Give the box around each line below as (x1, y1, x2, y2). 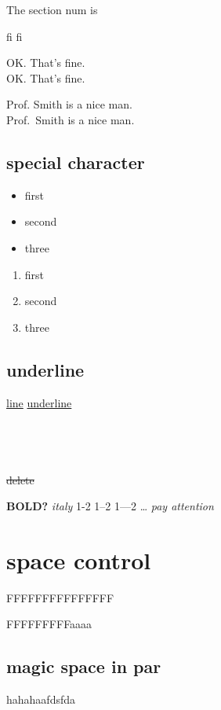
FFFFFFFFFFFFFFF (6, 589, 114, 605)
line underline (6, 394, 72, 410)
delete (6, 471, 34, 487)
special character (6, 149, 145, 174)
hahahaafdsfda (6, 691, 76, 708)
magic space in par (6, 654, 161, 679)
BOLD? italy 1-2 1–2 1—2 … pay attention (6, 498, 214, 514)
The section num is (6, 2, 98, 17)
